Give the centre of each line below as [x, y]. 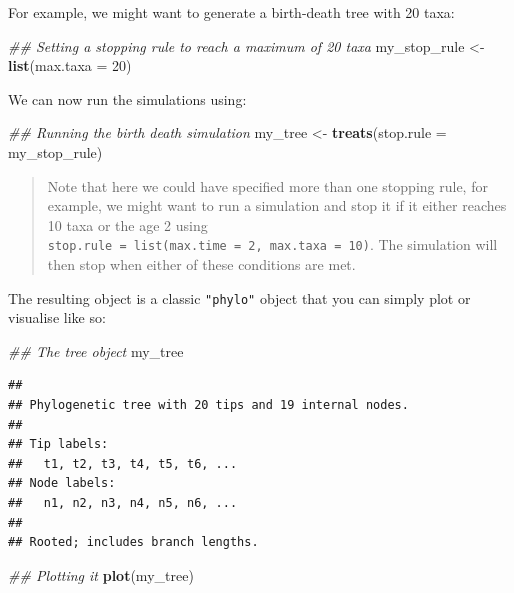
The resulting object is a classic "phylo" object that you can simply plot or [239, 297]
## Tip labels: [58, 444]
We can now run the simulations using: [127, 98]
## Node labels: [62, 483]
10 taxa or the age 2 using [127, 224]
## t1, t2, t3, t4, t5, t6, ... [123, 463]
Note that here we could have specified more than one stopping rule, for [267, 185]
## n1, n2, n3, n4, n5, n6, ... [123, 503]
